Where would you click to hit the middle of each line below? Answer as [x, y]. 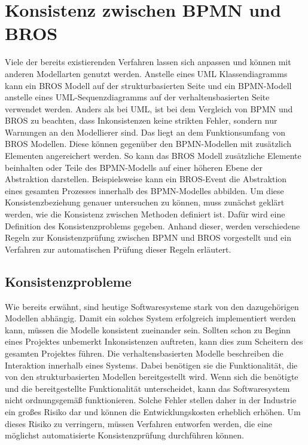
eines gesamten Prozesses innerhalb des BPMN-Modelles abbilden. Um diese [144, 190]
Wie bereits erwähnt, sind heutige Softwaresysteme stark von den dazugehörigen [152, 306]
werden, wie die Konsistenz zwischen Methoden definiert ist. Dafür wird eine [145, 214]
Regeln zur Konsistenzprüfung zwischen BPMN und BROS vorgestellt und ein [148, 237]
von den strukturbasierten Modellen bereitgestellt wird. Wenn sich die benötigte [152, 377]
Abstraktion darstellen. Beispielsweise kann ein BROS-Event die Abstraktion [146, 179]
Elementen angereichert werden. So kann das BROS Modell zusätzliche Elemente [153, 156]
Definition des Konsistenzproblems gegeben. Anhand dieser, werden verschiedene [153, 225]
